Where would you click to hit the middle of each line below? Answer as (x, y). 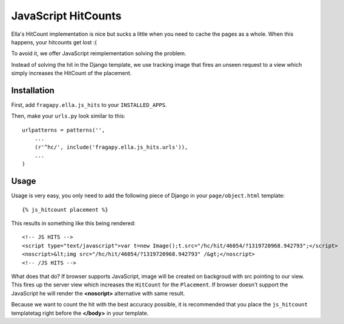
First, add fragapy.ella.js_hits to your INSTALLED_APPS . (89, 105)
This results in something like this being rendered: (73, 223)
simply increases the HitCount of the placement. (71, 73)
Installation (33, 90)
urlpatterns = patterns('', (64, 130)
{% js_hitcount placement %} (65, 210)
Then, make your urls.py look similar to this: (68, 116)
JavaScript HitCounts (66, 16)
